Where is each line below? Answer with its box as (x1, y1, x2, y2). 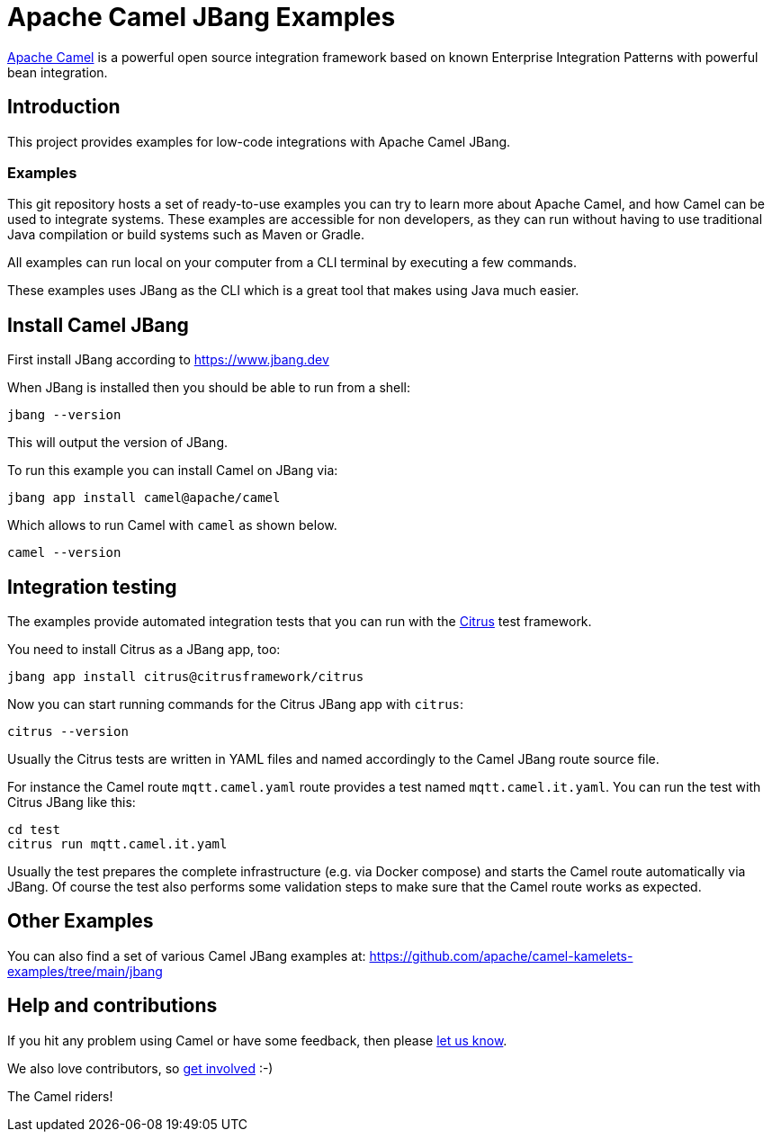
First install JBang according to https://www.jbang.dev (7, 352, 329, 368)
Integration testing (7, 575, 177, 598)
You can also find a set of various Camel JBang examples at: (7, 947, 366, 964)
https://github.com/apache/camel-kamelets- (369, 947, 633, 964)
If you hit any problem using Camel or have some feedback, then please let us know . (7, 1032, 507, 1048)
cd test (7, 822, 61, 838)
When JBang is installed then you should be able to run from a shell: (7, 380, 411, 396)
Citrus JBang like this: (7, 794, 136, 811)
